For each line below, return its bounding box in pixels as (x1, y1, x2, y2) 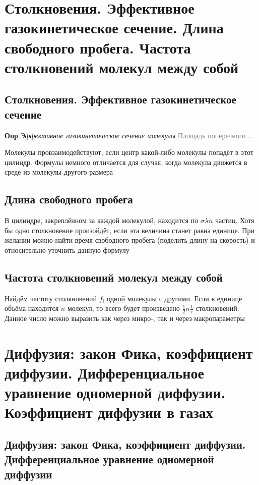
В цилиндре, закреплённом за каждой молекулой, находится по (5, 215, 199, 226)
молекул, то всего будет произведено (67, 303, 180, 313)
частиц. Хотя (215, 215, 254, 226)
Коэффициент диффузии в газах (5, 402, 213, 422)
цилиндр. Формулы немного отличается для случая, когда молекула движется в (5, 156, 247, 167)
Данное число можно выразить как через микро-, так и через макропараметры (5, 313, 245, 324)
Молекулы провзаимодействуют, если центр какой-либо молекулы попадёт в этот (5, 147, 253, 157)
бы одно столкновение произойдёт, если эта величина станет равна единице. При (5, 225, 254, 235)
